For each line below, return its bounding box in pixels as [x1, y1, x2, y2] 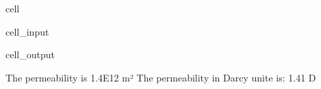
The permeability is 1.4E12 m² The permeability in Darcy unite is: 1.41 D [5, 70, 316, 84]
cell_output [5, 47, 55, 62]
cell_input [5, 24, 49, 38]
